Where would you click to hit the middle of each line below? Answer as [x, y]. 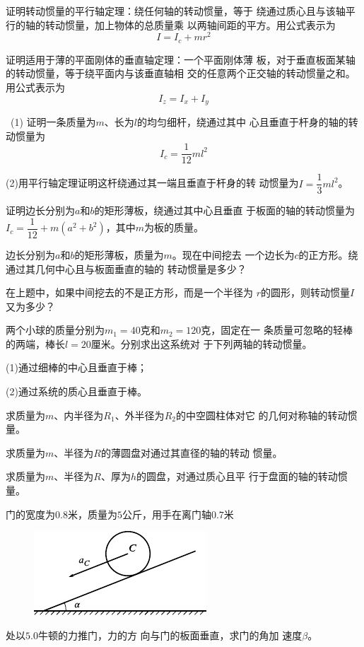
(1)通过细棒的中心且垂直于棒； [76, 367]
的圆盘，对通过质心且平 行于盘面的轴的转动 [237, 476]
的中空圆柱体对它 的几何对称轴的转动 [262, 415]
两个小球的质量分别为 [55, 330]
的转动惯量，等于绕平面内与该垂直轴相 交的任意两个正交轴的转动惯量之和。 [181, 73]
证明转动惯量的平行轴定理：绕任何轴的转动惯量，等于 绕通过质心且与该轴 [176, 11]
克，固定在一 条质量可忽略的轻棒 [277, 330]
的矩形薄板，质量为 [119, 254]
